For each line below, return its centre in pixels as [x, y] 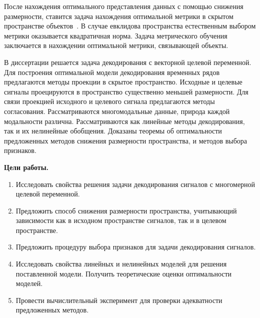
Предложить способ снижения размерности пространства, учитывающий [126, 210]
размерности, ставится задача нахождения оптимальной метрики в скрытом [119, 16]
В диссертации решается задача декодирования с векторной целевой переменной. [128, 62]
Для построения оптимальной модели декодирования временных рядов [112, 72]
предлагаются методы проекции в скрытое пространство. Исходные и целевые [123, 82]
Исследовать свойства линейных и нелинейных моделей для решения [121, 264]
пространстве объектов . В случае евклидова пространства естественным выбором [130, 26]
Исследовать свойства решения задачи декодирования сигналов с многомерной [135, 184]
